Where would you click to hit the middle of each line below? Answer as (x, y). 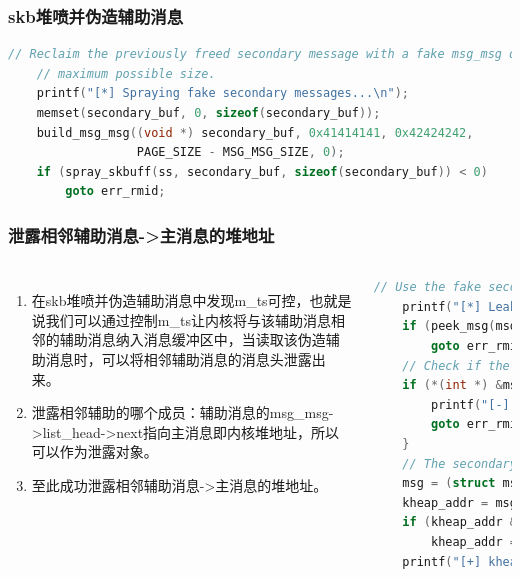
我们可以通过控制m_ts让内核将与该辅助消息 (188, 319)
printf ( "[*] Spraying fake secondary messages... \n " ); (222, 93)
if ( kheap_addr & (459, 522)
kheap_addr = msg (459, 502)
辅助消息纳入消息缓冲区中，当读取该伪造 (192, 339)
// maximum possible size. (126, 73)
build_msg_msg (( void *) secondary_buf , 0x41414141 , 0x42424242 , (255, 132)
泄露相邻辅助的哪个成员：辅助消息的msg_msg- (182, 412)
